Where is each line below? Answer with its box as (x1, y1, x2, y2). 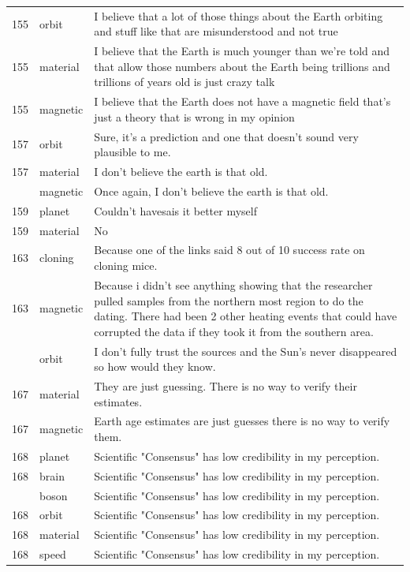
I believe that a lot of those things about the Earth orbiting (94, 7, 383, 24)
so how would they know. (94, 358, 216, 375)
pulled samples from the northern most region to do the (94, 292, 363, 308)
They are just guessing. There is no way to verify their (94, 377, 357, 394)
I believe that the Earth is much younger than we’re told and (94, 43, 390, 59)
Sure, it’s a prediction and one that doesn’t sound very (94, 128, 359, 144)
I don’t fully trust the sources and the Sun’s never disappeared (94, 342, 397, 359)
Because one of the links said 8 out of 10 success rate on (94, 241, 365, 258)
